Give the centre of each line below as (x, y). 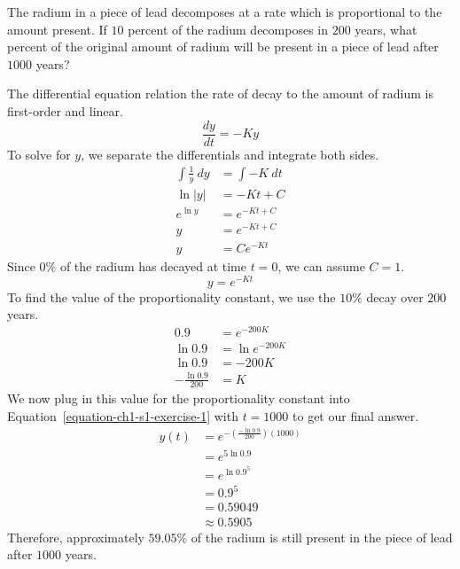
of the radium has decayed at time (153, 265)
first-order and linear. (65, 110)
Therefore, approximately (76, 537)
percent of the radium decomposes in (228, 29)
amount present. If (57, 29)
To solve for (39, 154)
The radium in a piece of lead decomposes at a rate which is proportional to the (225, 12)
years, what (386, 29)
